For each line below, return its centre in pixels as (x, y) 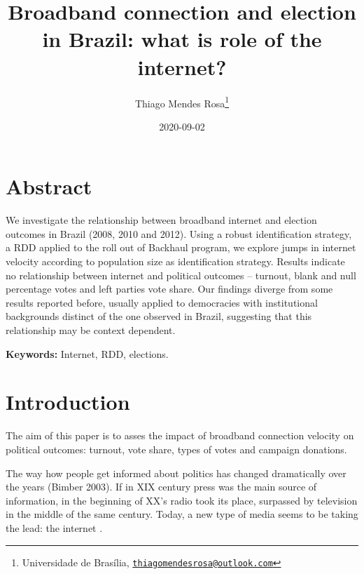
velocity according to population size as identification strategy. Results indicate (175, 261)
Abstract (49, 186)
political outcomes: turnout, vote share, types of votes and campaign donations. (176, 449)
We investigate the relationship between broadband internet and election (161, 220)
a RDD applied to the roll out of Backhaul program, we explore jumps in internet (181, 247)
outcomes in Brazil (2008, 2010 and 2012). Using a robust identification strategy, (179, 233)
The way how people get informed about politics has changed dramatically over (176, 473)
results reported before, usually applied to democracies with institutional (162, 302)
